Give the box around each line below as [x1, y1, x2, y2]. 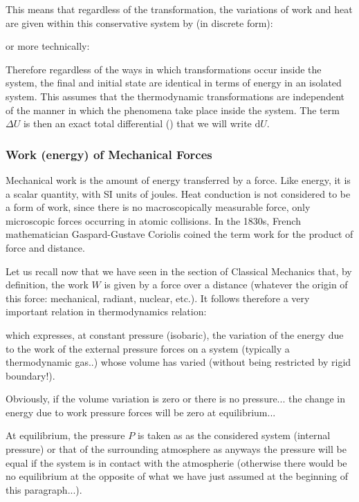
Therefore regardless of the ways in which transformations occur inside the [6, 62, 322, 76]
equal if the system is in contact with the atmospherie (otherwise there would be [6, 455, 347, 470]
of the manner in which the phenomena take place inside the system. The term [6, 102, 340, 117]
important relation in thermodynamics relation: [6, 304, 207, 319]
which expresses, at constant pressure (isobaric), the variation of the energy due [6, 327, 344, 342]
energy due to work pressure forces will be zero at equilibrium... [6, 405, 276, 419]
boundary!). [6, 368, 55, 382]
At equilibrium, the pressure [6, 428, 125, 443]
